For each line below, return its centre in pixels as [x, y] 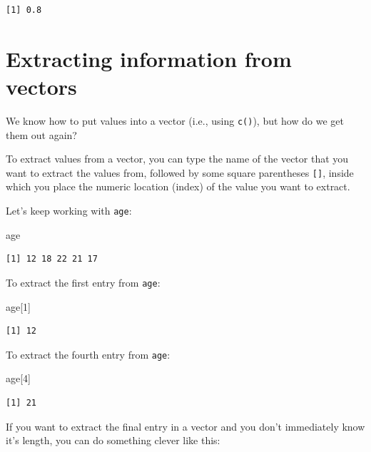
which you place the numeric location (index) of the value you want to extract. [178, 186]
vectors [41, 86]
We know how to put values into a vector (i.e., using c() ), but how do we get [175, 120]
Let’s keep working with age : [69, 210]
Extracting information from [149, 58]
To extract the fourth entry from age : [88, 354]
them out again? [41, 134]
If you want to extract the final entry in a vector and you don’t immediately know [185, 426]
